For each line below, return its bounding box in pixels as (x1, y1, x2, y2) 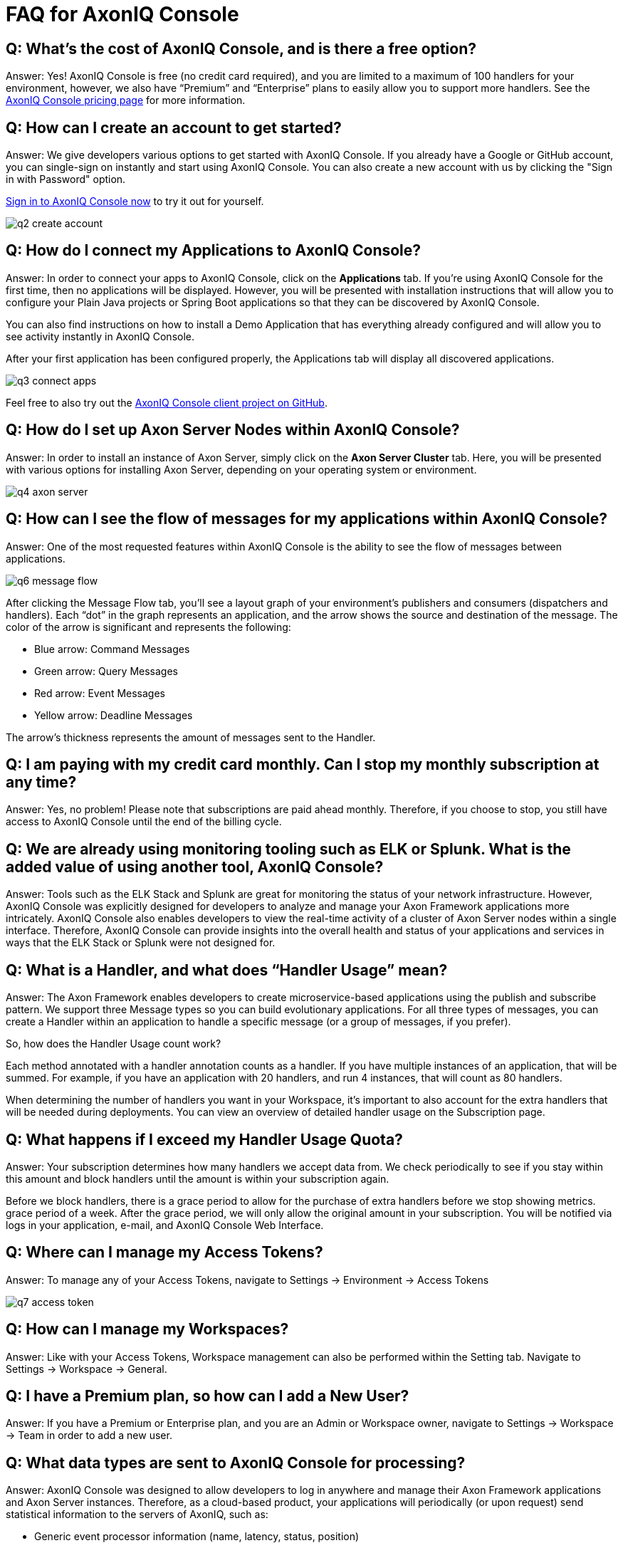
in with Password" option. (6, 173, 126, 186)
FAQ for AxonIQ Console (6, 2, 239, 26)
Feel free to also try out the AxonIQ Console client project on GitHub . (6, 396, 328, 409)
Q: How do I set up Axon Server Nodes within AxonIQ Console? (6, 421, 460, 439)
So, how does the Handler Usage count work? (6, 1037, 221, 1050)
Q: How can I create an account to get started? (6, 118, 342, 137)
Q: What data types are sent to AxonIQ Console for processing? (6, 1453, 466, 1472)
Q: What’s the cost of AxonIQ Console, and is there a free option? (6, 39, 477, 58)
